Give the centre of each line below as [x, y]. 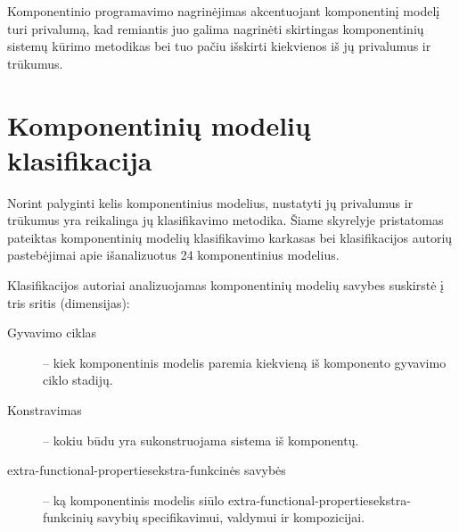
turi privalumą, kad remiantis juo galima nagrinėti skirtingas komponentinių [216, 28]
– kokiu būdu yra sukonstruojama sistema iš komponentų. [201, 440]
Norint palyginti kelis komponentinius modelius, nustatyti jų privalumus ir [210, 202]
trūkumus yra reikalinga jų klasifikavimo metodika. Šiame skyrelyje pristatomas [225, 220]
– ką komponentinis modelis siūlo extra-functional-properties [209, 499]
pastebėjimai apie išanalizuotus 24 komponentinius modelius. [173, 255]
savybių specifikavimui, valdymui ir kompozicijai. [231, 517]
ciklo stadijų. [78, 380]
